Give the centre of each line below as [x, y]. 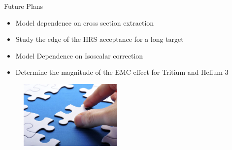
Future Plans [24, 6]
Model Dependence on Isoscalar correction [79, 55]
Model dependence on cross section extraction [85, 22]
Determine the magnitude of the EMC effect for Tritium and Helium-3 [122, 72]
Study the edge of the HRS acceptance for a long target [99, 39]
